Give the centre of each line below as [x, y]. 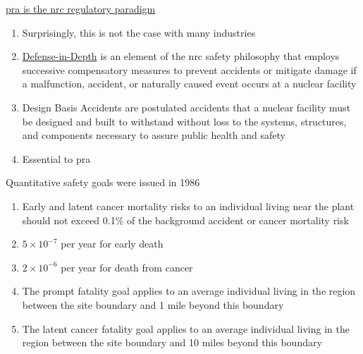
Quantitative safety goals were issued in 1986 [103, 182]
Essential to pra [56, 158]
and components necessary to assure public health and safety [154, 135]
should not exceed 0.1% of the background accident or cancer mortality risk [185, 220]
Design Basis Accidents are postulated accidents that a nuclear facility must [186, 107]
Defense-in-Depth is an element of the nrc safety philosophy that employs [181, 56]
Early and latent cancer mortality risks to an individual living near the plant [188, 206]
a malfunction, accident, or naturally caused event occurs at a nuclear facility [189, 84]
